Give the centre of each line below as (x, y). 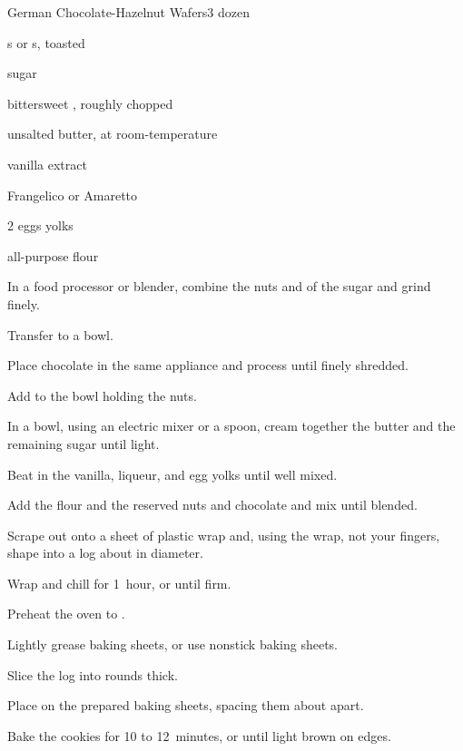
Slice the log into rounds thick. (93, 674)
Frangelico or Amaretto (73, 195)
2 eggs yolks (40, 225)
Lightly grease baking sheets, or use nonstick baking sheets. (173, 644)
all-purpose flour (53, 255)
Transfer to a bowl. (60, 334)
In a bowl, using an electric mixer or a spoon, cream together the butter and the (231, 426)
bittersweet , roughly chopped (90, 103)
